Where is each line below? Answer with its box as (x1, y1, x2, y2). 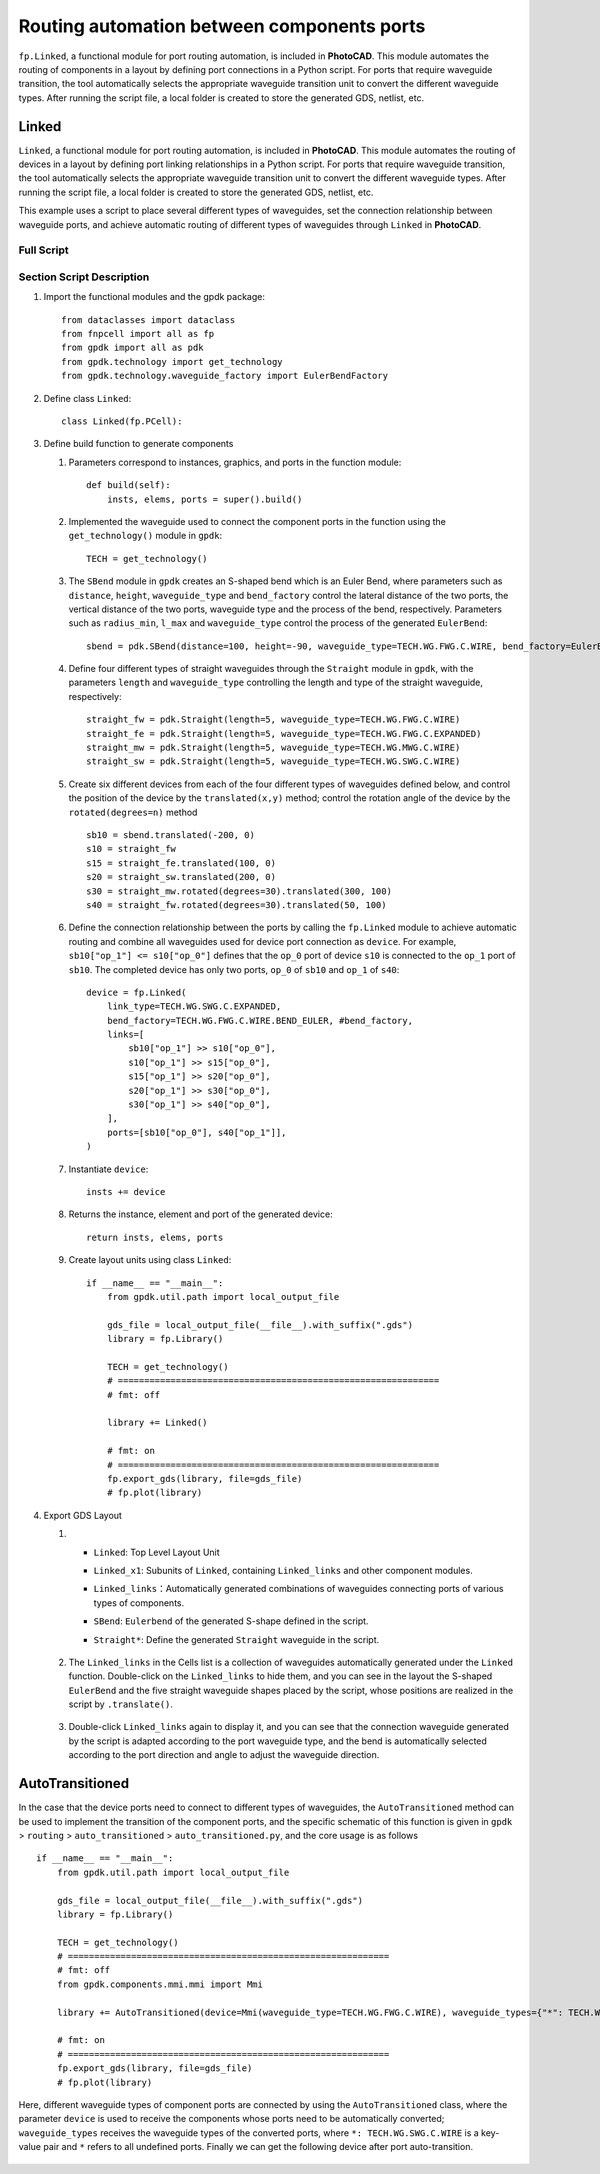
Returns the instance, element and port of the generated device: (68, 1208, 334, 1220)
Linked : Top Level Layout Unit (93, 1546, 220, 1558)
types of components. (93, 1596, 185, 1609)
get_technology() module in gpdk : (68, 530, 223, 542)
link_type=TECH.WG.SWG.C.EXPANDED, (106, 1001, 282, 1012)
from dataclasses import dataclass (61, 314, 236, 325)
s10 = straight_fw (86, 843, 177, 855)
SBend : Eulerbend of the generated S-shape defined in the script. (93, 1615, 369, 1627)
